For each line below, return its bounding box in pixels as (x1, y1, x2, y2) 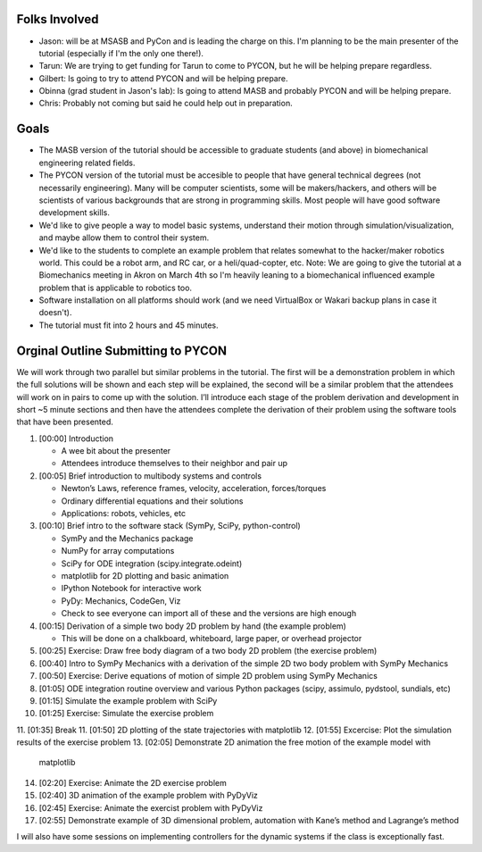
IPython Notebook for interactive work (61, 583, 202, 594)
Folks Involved (16, 12, 99, 27)
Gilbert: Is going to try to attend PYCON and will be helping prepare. (38, 72, 288, 84)
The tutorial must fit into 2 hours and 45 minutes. (38, 320, 219, 330)
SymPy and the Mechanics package (61, 532, 194, 544)
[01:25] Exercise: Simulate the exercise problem (38, 708, 214, 719)
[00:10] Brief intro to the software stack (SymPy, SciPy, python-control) (38, 521, 301, 531)
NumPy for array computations (61, 546, 175, 556)
